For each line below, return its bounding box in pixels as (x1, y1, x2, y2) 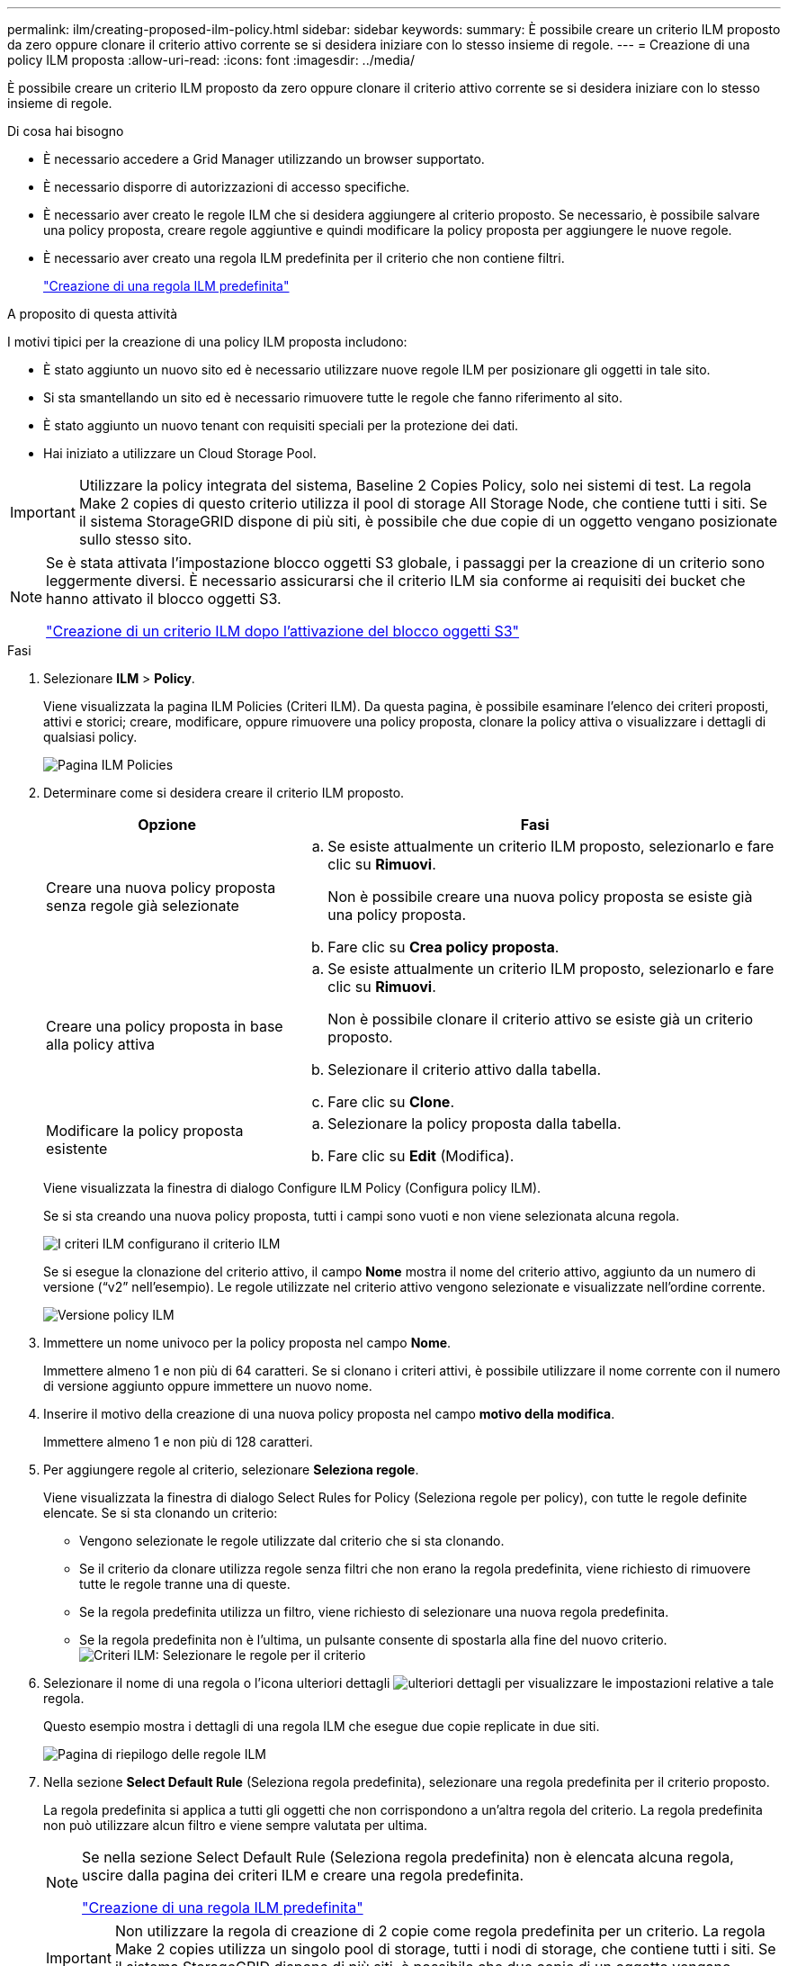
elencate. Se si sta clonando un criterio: (43, 1505, 278, 1520)
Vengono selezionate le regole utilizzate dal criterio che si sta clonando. (79, 1533, 505, 1548)
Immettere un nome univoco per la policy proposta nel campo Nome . (43, 1335, 452, 1350)
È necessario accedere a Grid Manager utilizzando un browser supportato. (43, 151, 485, 167)
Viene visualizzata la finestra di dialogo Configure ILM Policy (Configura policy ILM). (43, 1180, 542, 1195)
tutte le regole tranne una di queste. (79, 1576, 291, 1592)
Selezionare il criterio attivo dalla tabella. (327, 1060, 602, 1078)
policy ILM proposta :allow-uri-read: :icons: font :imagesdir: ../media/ (7, 52, 416, 68)
